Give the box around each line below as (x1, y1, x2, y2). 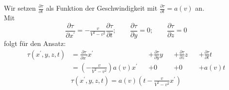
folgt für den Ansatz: (4, 38, 66, 48)
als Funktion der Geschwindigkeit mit (46, 3, 158, 13)
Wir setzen (4, 3, 36, 13)
